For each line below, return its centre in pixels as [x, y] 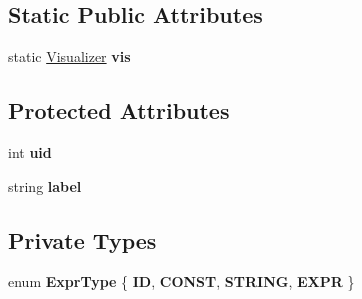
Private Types [82, 239]
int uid [30, 152]
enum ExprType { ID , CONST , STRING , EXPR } [181, 281]
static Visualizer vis [69, 56]
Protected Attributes [119, 110]
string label [45, 185]
